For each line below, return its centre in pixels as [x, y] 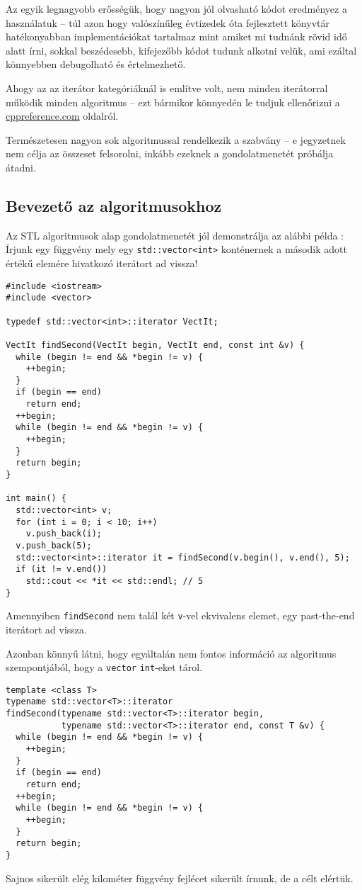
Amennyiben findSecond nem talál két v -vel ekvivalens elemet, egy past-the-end [180, 615]
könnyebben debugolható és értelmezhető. [96, 64]
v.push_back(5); [54, 546]
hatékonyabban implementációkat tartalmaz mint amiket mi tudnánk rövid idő [176, 36]
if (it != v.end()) [62, 569]
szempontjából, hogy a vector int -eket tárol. [104, 667]
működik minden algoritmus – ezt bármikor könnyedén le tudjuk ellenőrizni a [173, 102]
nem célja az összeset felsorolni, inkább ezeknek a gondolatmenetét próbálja [170, 153]
